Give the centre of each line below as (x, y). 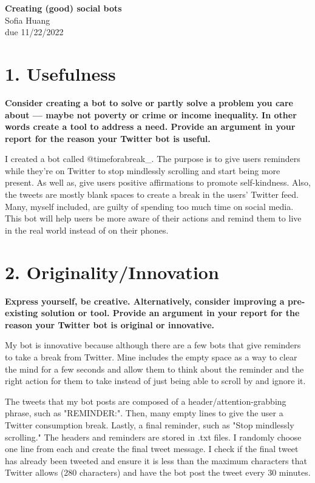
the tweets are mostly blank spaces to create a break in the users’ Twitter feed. (152, 194)
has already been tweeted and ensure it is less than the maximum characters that (156, 460)
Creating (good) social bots (63, 8)
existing (22, 313)
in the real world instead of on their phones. (87, 230)
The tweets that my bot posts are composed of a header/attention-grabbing (146, 401)
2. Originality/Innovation (112, 272)
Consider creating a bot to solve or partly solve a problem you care (149, 102)
